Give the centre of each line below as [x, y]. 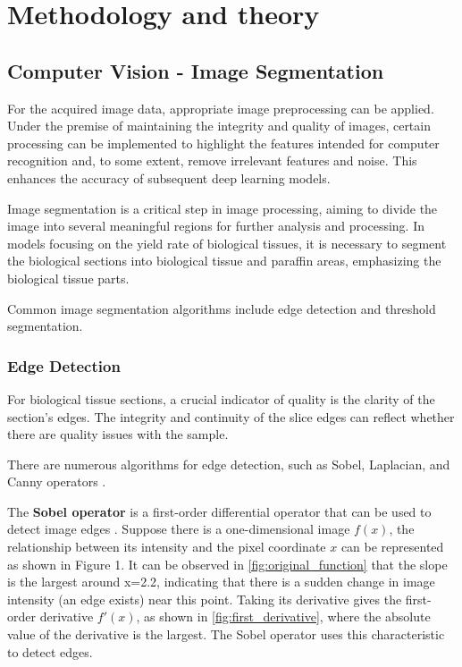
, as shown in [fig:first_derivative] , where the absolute [283, 616]
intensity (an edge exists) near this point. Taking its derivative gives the [205, 599]
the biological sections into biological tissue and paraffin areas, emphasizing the [224, 261]
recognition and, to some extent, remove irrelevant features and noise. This [212, 160]
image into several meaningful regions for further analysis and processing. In [216, 226]
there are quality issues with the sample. [118, 434]
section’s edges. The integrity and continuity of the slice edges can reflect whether [231, 416]
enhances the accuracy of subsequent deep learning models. [169, 177]
